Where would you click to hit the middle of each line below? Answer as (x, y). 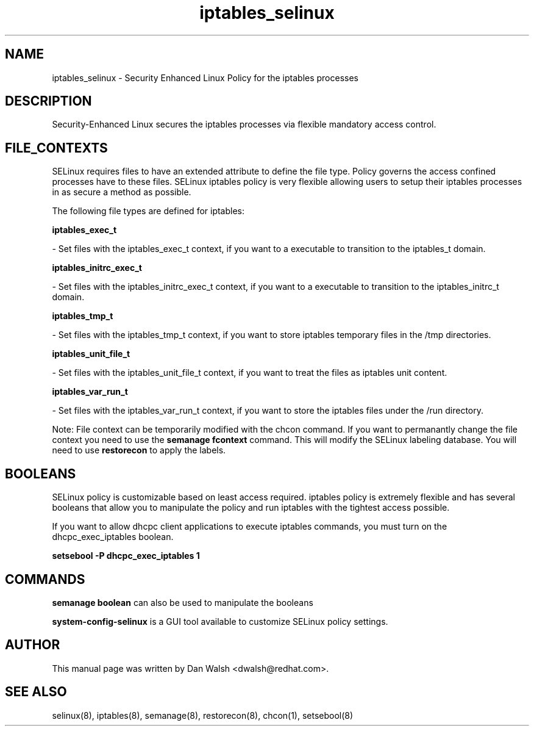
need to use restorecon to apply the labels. (139, 450)
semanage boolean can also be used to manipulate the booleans (183, 602)
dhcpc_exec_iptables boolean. (113, 537)
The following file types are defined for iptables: (148, 211)
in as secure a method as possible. (122, 192)
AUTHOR (33, 645)
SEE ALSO (36, 692)
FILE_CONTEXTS (56, 148)
